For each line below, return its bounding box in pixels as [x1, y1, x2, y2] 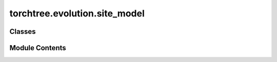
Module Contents [9, 44, 66, 52]
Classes [9, 27, 36, 36]
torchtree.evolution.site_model [9, 8, 145, 19]
